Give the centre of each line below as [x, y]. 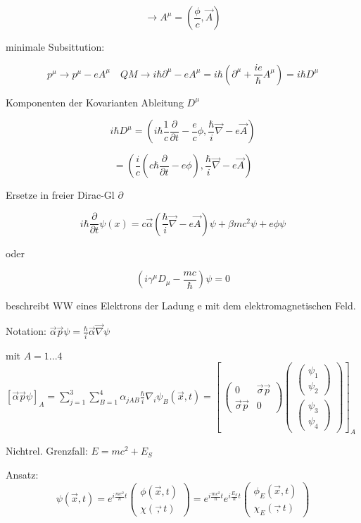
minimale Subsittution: [55, 47]
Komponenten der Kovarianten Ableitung [95, 102]
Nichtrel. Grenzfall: [47, 451]
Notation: [26, 331]
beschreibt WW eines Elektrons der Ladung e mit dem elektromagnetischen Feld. [181, 306]
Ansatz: [22, 475]
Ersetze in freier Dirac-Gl [60, 195]
